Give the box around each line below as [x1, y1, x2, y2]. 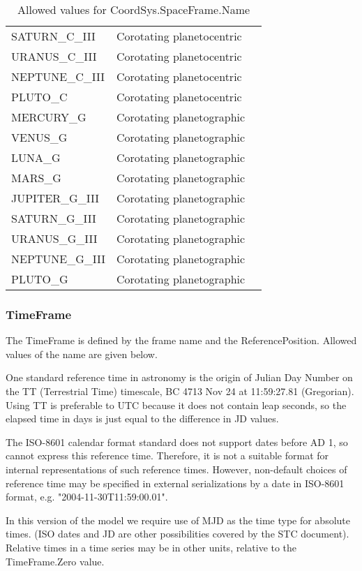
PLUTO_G [11, 271, 68, 287]
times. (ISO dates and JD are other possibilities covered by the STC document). [6, 526, 349, 541]
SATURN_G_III [11, 210, 96, 226]
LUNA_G [11, 149, 61, 165]
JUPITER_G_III [11, 190, 99, 206]
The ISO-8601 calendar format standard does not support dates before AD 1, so [6, 434, 348, 449]
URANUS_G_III [11, 230, 98, 246]
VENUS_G [11, 129, 68, 145]
